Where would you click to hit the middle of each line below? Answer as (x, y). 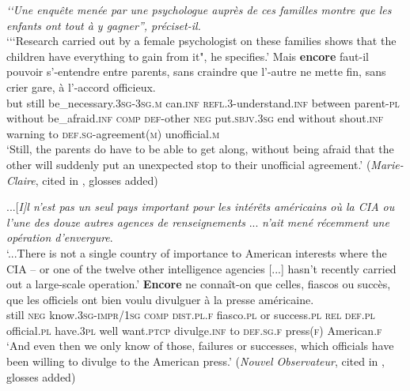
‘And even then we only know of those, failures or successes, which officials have (200, 346)
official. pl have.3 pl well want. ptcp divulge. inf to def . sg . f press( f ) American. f (194, 330)
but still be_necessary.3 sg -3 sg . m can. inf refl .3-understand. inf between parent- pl (203, 102)
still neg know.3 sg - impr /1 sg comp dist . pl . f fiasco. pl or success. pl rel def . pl (191, 315)
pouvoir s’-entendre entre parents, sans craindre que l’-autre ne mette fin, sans (196, 71)
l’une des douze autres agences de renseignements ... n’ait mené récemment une (198, 222)
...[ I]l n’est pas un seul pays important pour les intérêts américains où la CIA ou (201, 207)
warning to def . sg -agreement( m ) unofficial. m (113, 133)
